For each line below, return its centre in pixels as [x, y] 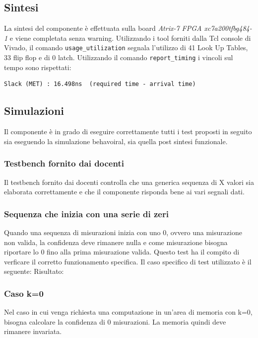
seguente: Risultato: [34, 271]
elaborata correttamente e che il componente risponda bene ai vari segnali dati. [124, 192]
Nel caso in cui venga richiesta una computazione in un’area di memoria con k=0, [128, 312]
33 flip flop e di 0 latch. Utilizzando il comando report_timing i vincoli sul [119, 57]
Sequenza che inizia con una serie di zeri [86, 213]
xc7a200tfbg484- [228, 28]
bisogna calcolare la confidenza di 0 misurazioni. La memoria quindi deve [115, 321]
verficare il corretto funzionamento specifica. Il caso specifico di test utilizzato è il [128, 261]
